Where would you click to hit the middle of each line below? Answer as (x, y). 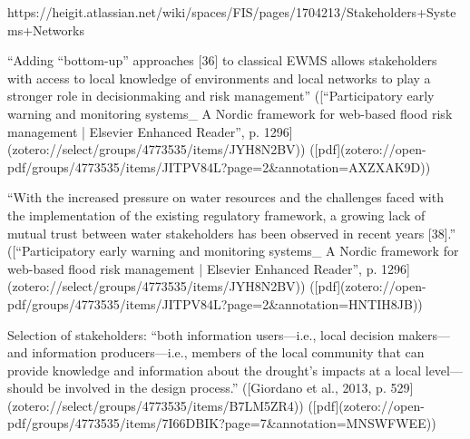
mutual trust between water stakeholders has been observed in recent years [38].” (232, 233)
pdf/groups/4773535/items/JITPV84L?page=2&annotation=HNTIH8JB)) (215, 303)
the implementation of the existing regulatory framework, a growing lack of (216, 215)
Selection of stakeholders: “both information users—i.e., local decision (201, 334)
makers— (424, 334)
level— (444, 370)
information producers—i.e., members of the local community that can (228, 352)
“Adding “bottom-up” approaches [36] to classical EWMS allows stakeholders (222, 60)
